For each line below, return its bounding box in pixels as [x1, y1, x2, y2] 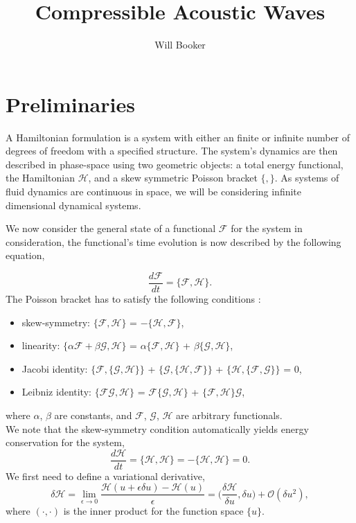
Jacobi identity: [21, 361, 88, 375]
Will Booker [154, 37, 206, 52]
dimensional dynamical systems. [6, 197, 141, 212]
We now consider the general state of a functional [6, 221, 216, 236]
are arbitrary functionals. [176, 408, 283, 423]
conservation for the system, [6, 435, 125, 450]
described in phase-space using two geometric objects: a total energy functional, [6, 157, 344, 171]
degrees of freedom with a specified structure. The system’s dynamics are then [6, 143, 338, 158]
